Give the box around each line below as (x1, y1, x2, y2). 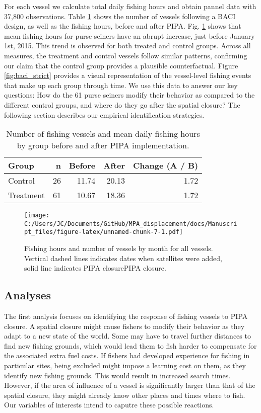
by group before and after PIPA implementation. (17, 139, 189, 151)
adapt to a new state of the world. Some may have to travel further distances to (4, 331, 251, 341)
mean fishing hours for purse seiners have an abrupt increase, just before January (4, 30, 255, 41)
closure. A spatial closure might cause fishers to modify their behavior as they (4, 320, 245, 331)
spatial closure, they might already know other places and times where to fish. (4, 389, 245, 400)
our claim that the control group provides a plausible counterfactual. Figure (4, 60, 238, 70)
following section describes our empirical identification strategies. (4, 109, 205, 120)
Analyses (4, 287, 51, 303)
